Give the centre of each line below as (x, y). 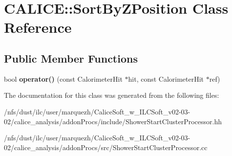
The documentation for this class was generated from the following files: (112, 95)
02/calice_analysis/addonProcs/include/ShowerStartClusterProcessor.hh (113, 121)
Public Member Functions (71, 58)
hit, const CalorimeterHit (166, 78)
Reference (38, 27)
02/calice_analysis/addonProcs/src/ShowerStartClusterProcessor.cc (106, 147)
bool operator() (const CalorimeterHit (63, 78)
